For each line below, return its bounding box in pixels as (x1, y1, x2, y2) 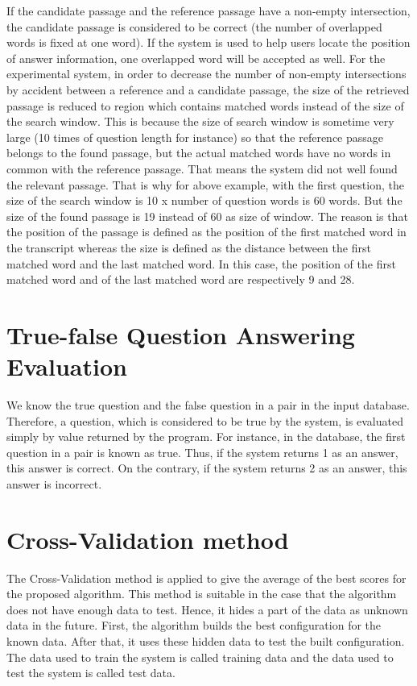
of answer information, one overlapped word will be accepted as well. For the (6, 49, 386, 66)
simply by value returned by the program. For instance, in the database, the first (6, 428, 406, 445)
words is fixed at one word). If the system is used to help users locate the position (6, 34, 411, 51)
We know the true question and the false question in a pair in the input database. (6, 397, 410, 413)
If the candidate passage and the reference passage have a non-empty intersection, (6, 2, 411, 19)
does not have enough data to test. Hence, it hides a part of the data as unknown (6, 601, 408, 617)
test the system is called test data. (6, 664, 175, 681)
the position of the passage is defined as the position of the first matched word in (6, 223, 407, 240)
